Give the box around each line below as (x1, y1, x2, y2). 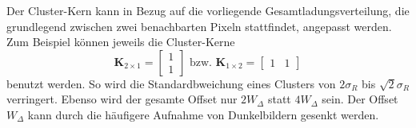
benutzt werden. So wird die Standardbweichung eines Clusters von (6, 75, 336, 91)
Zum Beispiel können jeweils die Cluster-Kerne (6, 33, 235, 50)
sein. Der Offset (322, 91, 398, 107)
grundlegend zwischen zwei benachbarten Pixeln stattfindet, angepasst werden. (6, 17, 392, 34)
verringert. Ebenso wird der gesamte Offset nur (6, 91, 238, 107)
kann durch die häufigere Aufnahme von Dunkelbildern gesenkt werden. (27, 106, 379, 122)
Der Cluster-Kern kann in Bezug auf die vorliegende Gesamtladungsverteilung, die (6, 2, 410, 18)
